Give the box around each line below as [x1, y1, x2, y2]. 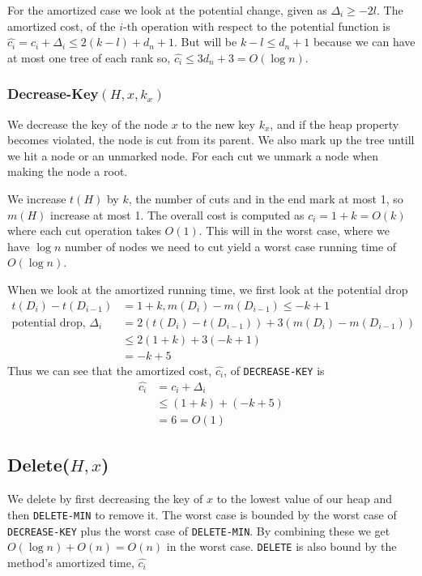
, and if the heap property [270, 115, 399, 132]
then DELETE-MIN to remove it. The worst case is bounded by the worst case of [7, 506, 397, 523]
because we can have [313, 33, 416, 50]
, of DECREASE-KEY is [224, 361, 325, 378]
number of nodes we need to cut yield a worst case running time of [65, 237, 397, 254]
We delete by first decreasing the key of [7, 490, 203, 507]
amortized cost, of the [7, 17, 116, 34]
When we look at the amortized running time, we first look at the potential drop [7, 280, 408, 297]
